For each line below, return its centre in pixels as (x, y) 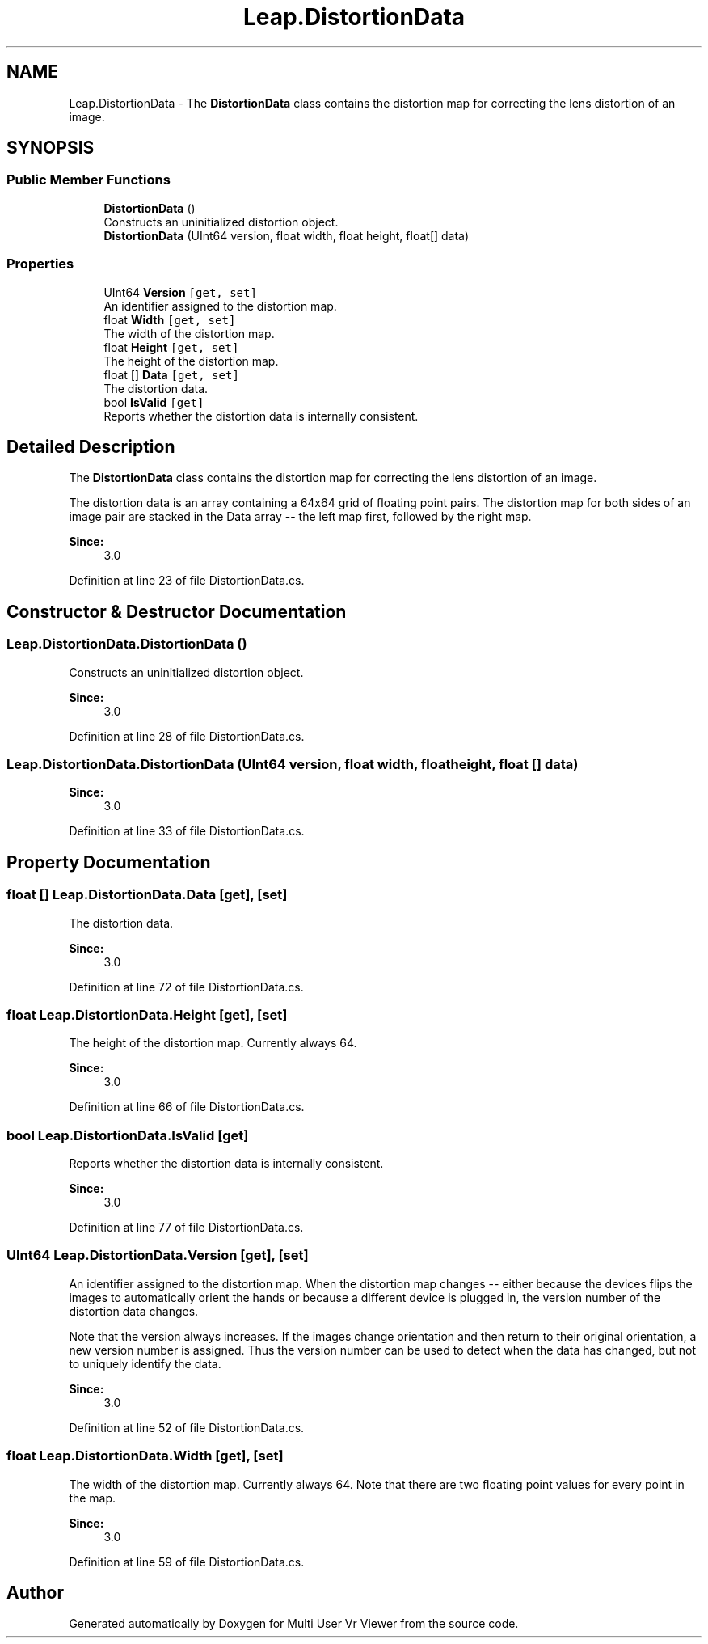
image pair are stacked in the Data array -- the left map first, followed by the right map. (300, 517)
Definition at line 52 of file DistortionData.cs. (187, 1427)
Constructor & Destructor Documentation (177, 611)
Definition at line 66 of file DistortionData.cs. (187, 1107)
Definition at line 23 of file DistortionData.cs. (187, 581)
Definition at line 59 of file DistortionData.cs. (187, 1562)
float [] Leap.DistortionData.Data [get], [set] (147, 895)
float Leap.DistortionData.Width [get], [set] (145, 1456)
